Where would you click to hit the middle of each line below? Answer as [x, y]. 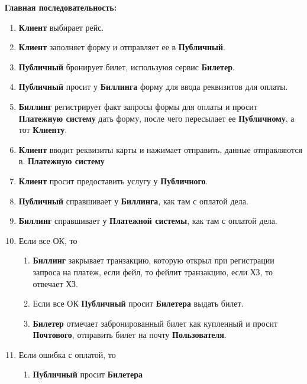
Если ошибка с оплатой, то [67, 354]
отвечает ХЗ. [55, 283]
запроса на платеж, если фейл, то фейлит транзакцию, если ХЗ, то [153, 271]
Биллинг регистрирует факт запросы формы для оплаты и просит [138, 106]
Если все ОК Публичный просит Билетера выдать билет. [138, 303]
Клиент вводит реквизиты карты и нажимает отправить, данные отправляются [161, 149]
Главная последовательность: [61, 7]
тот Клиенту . [43, 130]
